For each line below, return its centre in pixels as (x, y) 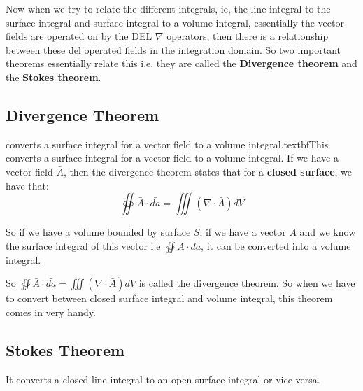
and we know (328, 232)
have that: (27, 185)
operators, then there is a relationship (248, 36)
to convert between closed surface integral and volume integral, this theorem (169, 298)
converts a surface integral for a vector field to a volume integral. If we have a (172, 158)
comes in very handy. (51, 312)
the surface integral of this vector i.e (83, 245)
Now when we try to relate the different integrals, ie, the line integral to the (168, 8)
